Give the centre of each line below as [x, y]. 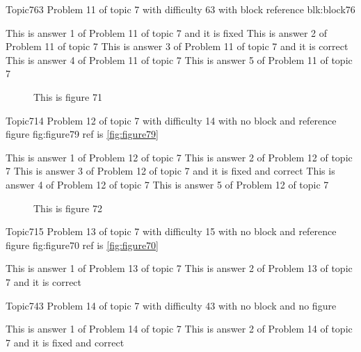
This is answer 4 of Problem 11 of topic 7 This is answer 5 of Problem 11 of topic [179, 59]
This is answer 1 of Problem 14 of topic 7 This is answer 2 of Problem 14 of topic [179, 329]
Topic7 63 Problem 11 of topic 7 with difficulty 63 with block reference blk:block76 [180, 9]
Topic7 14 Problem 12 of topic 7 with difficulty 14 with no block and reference [171, 120]
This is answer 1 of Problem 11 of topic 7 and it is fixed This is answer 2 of [167, 32]
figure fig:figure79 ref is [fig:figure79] [82, 134]
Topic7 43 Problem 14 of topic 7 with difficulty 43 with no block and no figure [171, 305]
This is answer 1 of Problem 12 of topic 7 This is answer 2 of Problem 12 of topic [179, 157]
